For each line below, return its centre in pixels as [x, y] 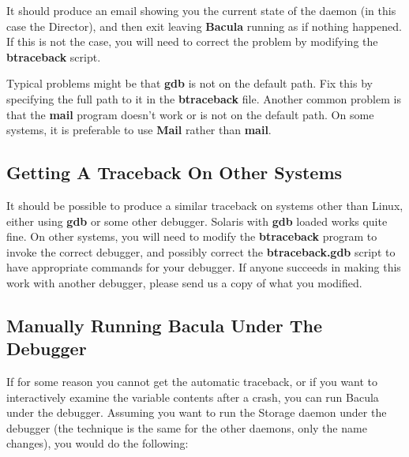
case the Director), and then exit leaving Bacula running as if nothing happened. [204, 26]
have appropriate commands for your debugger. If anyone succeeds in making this [204, 267]
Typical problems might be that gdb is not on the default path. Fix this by [189, 83]
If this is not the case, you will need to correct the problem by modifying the [192, 41]
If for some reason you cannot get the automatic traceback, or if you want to [192, 382]
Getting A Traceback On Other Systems [174, 172]
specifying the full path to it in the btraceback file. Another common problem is [204, 98]
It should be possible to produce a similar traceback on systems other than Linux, [205, 205]
